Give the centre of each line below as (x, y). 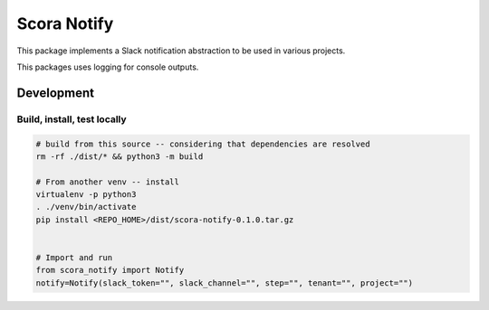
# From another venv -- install (108, 182)
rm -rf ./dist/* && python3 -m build (120, 156)
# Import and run (74, 258)
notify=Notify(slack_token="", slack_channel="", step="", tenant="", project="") (225, 283)
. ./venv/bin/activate (86, 207)
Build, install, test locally (72, 119)
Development (56, 93)
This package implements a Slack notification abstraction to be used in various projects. (181, 51)
